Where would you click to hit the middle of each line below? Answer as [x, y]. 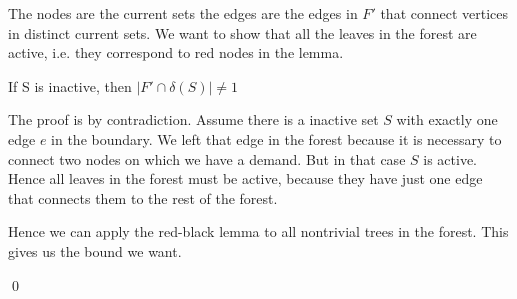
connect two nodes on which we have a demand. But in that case [207, 158]
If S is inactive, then [70, 85]
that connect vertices [444, 13]
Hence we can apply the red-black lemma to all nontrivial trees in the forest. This [258, 231]
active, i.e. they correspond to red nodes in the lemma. [176, 52]
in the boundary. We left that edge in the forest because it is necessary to [276, 138]
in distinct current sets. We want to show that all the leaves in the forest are [242, 32]
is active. [450, 158]
